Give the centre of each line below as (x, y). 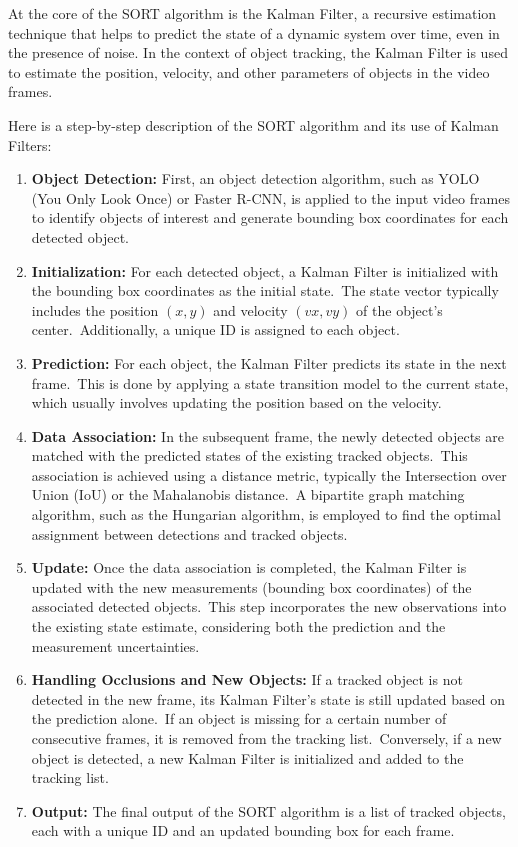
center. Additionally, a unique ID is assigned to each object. (215, 329)
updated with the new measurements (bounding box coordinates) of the (251, 586)
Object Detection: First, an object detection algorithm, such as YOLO (255, 178)
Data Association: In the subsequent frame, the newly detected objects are (267, 435)
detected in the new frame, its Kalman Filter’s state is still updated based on (268, 698)
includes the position (95, 309)
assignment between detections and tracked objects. (189, 533)
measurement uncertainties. (115, 645)
